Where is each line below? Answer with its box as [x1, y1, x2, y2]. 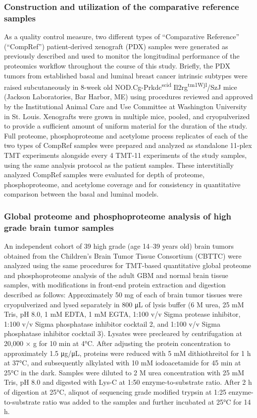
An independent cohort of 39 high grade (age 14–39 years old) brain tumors [4, 241, 234, 251]
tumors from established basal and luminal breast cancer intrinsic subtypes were [4, 70, 248, 80]
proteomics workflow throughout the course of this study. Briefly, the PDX [4, 60, 230, 70]
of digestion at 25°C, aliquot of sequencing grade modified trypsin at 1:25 [4, 386, 226, 397]
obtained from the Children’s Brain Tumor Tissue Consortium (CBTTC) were [4, 250, 242, 261]
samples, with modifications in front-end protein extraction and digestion [4, 279, 226, 290]
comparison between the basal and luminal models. [4, 189, 159, 199]
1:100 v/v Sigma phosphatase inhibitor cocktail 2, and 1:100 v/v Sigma [4, 318, 220, 329]
